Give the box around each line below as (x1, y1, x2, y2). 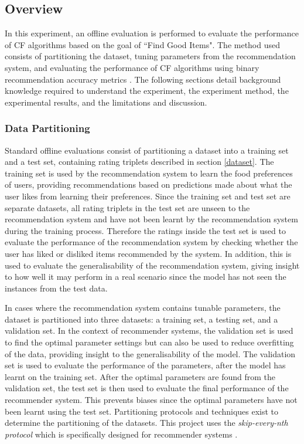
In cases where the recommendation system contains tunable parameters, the (5, 301, 281, 314)
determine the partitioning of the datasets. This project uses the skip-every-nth (5, 416, 288, 429)
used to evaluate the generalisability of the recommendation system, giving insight (5, 259, 300, 271)
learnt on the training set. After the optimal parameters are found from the (5, 370, 276, 382)
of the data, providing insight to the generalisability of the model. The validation (5, 347, 296, 360)
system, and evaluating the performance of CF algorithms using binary (5, 61, 259, 73)
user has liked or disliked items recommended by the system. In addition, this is (5, 247, 292, 259)
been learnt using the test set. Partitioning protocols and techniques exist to (5, 405, 279, 417)
